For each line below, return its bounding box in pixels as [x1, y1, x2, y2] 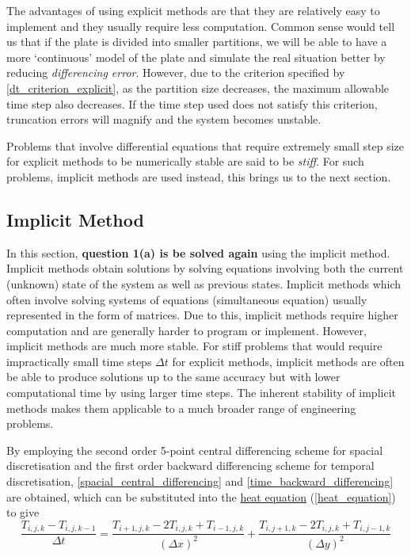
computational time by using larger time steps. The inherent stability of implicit [6, 384, 396, 401]
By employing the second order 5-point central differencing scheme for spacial [6, 441, 383, 458]
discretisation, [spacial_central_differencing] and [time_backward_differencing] [6, 473, 394, 490]
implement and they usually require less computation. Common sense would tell [6, 17, 395, 34]
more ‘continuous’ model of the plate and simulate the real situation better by [6, 48, 386, 65]
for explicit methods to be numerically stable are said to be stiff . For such [6, 153, 364, 170]
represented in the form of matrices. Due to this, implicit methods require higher [6, 307, 398, 323]
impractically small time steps [6, 353, 152, 369]
